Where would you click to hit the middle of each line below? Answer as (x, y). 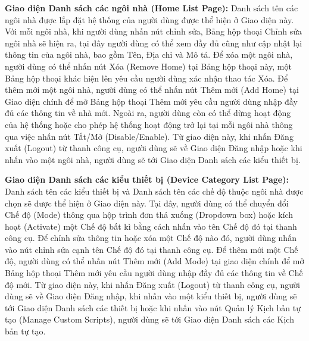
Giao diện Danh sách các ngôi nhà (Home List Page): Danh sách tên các (152, 8)
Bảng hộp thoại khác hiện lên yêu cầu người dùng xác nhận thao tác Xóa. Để (146, 78)
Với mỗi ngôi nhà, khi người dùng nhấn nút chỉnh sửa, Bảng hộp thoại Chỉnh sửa (153, 31)
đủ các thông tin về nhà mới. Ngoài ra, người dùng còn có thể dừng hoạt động (148, 113)
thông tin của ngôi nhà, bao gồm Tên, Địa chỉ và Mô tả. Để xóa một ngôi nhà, (149, 54)
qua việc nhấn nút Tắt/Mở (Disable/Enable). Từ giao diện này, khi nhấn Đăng (149, 136)
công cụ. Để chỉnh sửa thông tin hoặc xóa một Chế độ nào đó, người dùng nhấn (151, 238)
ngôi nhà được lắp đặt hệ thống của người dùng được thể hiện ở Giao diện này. (149, 19)
